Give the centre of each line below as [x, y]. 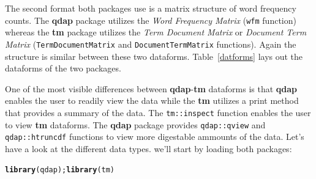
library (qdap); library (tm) [60, 170]
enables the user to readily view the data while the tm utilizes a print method [152, 100]
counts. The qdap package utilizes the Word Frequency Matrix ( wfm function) [151, 20]
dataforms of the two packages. [63, 68]
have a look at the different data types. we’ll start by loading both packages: [149, 148]
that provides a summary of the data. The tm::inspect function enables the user [158, 112]
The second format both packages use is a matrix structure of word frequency [151, 8]
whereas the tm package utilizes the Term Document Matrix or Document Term [156, 32]
